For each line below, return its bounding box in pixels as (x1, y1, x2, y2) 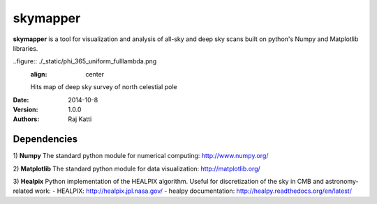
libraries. (13, 44, 38, 52)
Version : (13, 105, 38, 113)
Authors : (13, 115, 40, 123)
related (13, 187, 34, 195)
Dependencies (13, 133, 78, 146)
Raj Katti (68, 115, 92, 123)
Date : (13, 95, 29, 104)
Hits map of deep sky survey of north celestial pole (30, 83, 177, 91)
